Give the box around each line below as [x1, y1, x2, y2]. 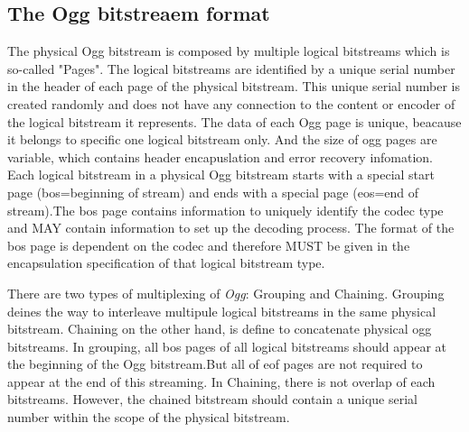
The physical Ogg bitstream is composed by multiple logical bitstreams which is [7, 41, 450, 60]
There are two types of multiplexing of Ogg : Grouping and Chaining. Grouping [7, 283, 445, 302]
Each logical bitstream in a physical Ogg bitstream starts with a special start [7, 165, 435, 184]
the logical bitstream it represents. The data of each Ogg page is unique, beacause [7, 112, 462, 131]
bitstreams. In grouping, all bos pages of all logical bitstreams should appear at [7, 336, 447, 355]
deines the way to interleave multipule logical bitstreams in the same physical [7, 301, 436, 320]
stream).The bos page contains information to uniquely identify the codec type [7, 200, 444, 219]
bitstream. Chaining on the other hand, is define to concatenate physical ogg [7, 319, 432, 338]
